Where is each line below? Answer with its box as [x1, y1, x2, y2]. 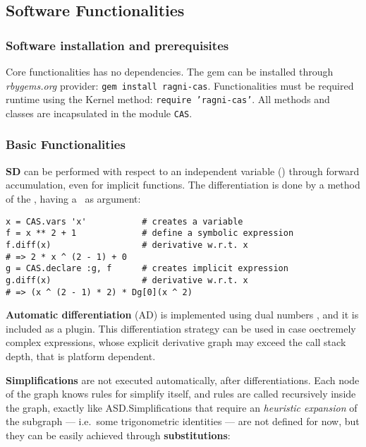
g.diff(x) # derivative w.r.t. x [6, 275, 248, 285]
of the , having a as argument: [6, 191, 141, 205]
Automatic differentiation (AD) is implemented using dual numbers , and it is [6, 307, 359, 322]
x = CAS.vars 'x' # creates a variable [6, 216, 243, 227]
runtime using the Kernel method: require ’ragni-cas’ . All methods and [6, 92, 330, 107]
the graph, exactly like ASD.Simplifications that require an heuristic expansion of [6, 400, 358, 415]
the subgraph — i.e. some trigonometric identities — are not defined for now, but [6, 414, 360, 429]
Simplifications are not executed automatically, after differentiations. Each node [6, 372, 360, 387]
